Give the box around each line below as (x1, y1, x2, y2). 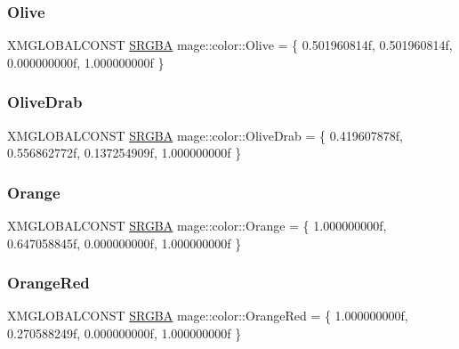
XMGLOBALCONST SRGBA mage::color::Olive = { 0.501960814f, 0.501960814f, (7, 36, 453, 54)
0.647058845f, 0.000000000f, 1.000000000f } (7, 233, 242, 252)
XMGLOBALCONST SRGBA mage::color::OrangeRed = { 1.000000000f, (7, 306, 408, 325)
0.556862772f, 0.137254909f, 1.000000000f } (7, 143, 242, 162)
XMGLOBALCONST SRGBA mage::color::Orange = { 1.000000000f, (7, 216, 387, 235)
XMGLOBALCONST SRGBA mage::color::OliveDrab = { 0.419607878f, (7, 126, 403, 144)
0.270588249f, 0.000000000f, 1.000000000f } (7, 324, 242, 343)
